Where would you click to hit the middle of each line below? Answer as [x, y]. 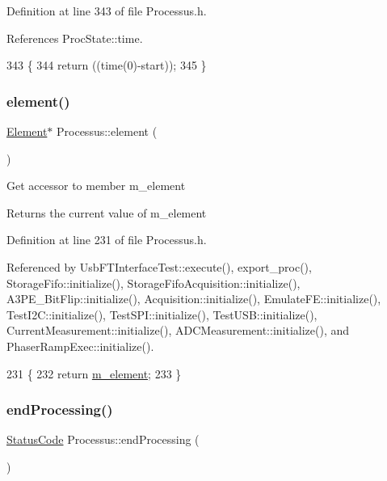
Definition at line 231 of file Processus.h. [107, 240]
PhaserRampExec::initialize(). [80, 346]
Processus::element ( [107, 131]
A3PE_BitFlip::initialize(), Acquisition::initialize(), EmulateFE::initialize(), [194, 299]
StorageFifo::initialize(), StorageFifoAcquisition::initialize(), [154, 283]
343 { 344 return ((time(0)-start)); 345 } [107, 65]
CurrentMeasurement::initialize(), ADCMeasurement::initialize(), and [178, 330]
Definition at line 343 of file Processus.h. [107, 11]
